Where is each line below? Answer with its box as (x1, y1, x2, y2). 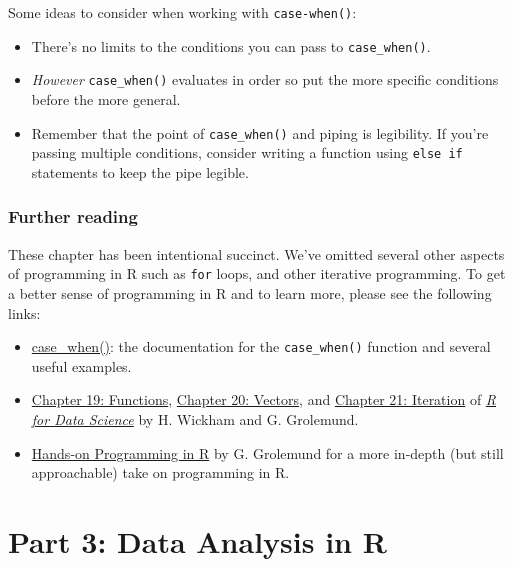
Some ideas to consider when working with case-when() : (8, 2, 357, 22)
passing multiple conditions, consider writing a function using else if (31, 142, 463, 163)
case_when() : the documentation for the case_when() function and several (31, 336, 491, 357)
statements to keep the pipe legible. (31, 161, 249, 182)
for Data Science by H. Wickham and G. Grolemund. (31, 408, 359, 429)
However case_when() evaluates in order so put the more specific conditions (31, 69, 499, 90)
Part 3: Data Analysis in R (8, 520, 387, 561)
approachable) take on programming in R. (31, 462, 290, 483)
